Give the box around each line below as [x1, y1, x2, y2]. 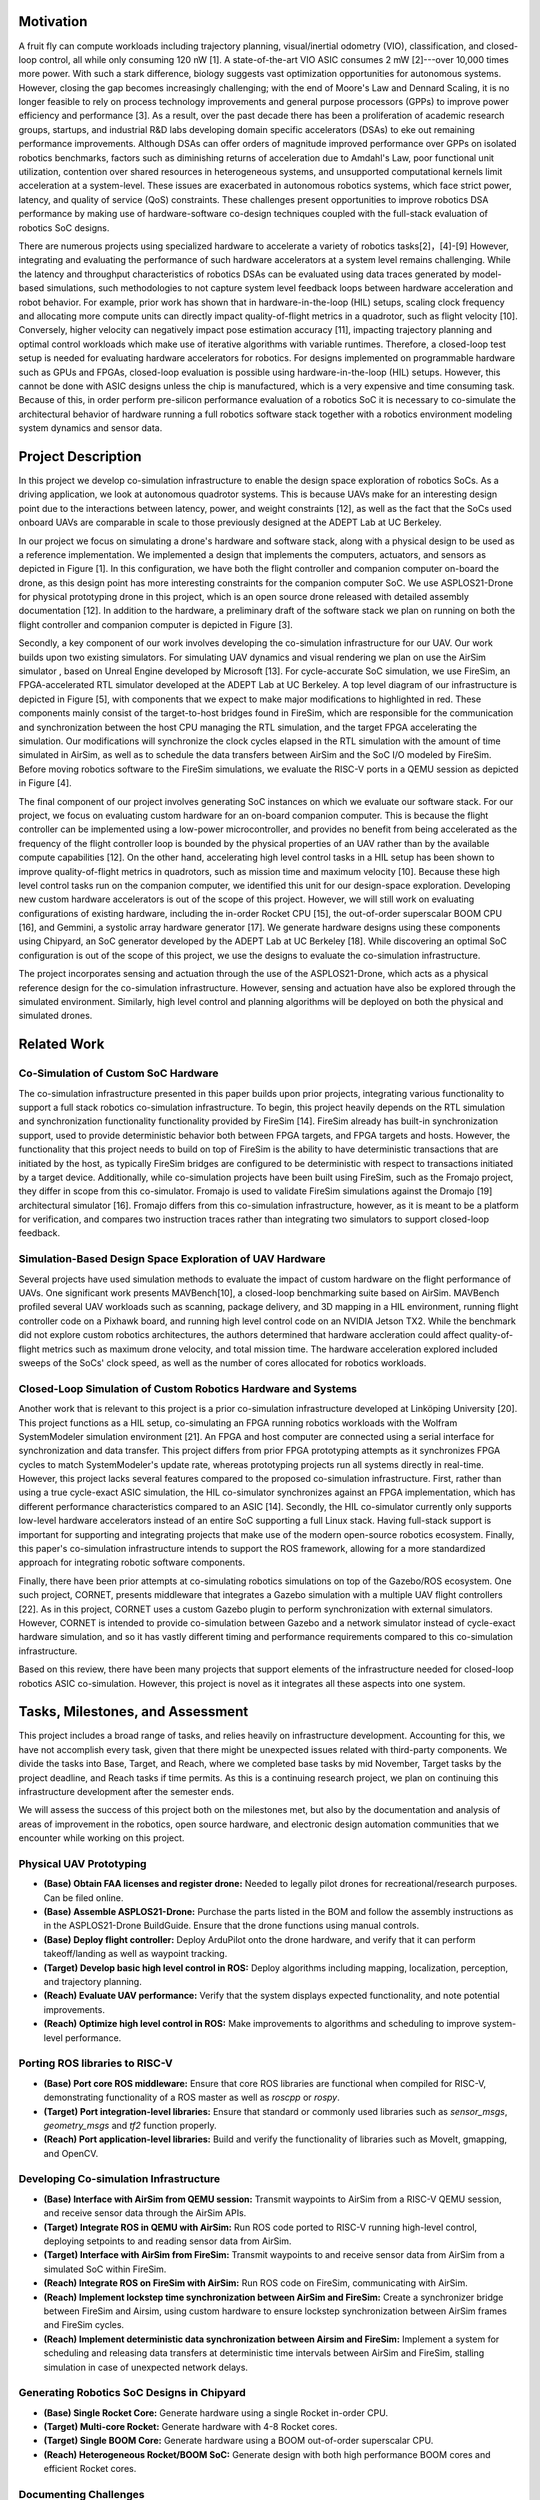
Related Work [18, 1036, 105, 1053]
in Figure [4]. [18, 777, 72, 789]
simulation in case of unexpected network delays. [43, 2361, 249, 2373]
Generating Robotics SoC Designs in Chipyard [18, 2386, 247, 2400]
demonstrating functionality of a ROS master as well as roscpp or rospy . [43, 2091, 340, 2104]
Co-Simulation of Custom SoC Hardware [18, 1066, 219, 1080]
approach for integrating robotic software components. [18, 1556, 246, 1569]
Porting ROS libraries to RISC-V [18, 2056, 174, 2070]
